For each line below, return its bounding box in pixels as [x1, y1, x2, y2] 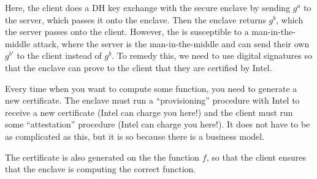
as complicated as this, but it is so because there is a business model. [5, 129, 265, 142]
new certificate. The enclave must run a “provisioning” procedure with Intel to [5, 94, 300, 107]
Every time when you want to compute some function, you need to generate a [5, 82, 297, 94]
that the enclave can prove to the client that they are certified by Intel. [5, 61, 272, 74]
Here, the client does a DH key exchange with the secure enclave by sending [5, 1, 291, 13]
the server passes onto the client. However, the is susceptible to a [5, 25, 249, 38]
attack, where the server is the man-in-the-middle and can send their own [32, 37, 310, 50]
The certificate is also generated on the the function [5, 150, 200, 163]
